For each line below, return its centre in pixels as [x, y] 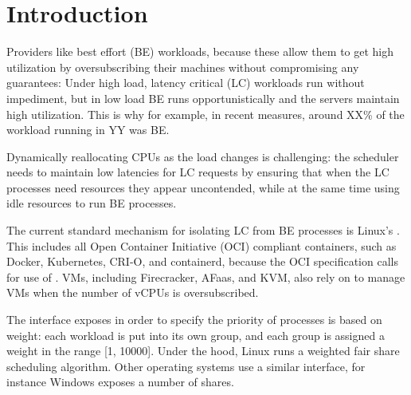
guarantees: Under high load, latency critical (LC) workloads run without [186, 83]
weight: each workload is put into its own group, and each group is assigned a [196, 335]
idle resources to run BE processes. [92, 203]
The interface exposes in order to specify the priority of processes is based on [194, 320]
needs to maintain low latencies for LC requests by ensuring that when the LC [198, 172]
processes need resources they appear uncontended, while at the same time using [203, 187]
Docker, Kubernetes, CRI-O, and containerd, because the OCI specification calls [202, 261]
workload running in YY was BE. [88, 130]
